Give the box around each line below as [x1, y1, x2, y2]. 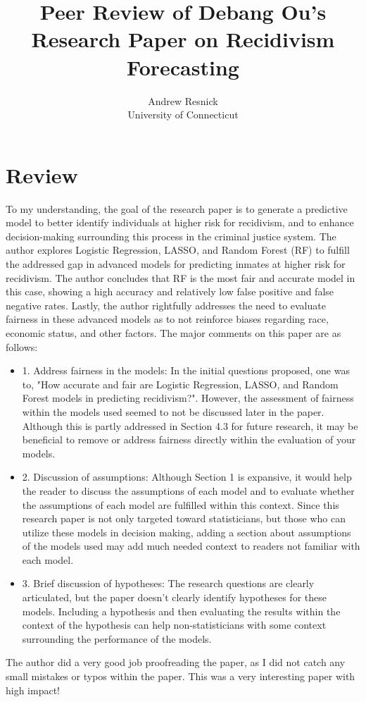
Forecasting [127, 52, 239, 81]
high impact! [6, 682, 61, 697]
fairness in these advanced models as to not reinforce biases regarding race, [6, 312, 329, 326]
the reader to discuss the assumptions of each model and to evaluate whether [22, 483, 355, 498]
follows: [6, 339, 38, 354]
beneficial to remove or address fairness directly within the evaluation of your [22, 432, 356, 447]
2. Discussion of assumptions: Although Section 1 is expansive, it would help [22, 469, 352, 484]
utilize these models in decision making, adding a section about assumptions [22, 524, 351, 539]
